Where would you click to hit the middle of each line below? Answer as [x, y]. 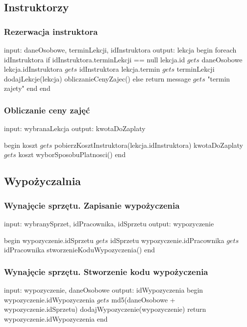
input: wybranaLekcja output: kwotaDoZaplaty [75, 128]
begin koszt [21, 145]
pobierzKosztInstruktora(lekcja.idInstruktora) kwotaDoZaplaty [149, 145]
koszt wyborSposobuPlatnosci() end [72, 154]
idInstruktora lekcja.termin [120, 69]
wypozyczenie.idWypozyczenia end [56, 318]
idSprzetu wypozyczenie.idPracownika [167, 240]
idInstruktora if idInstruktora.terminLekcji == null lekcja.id [95, 59]
